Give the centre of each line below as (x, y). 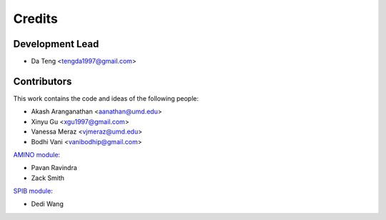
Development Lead (56, 44)
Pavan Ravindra (54, 168)
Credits (36, 19)
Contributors (43, 81)
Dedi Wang (47, 204)
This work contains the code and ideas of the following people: (106, 98)
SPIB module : (33, 191)
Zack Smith (48, 178)
